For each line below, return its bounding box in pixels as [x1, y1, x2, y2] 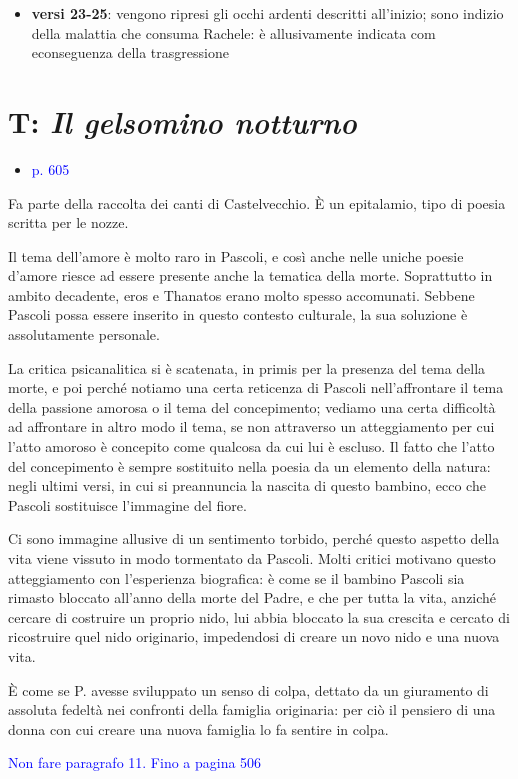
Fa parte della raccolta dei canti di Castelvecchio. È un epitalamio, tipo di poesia [8, 192, 506, 213]
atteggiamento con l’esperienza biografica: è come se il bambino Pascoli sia [8, 567, 465, 588]
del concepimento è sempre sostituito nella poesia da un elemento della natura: [8, 455, 491, 476]
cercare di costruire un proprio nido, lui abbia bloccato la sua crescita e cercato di [8, 606, 510, 627]
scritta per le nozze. [8, 212, 129, 233]
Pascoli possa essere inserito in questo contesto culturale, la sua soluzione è [8, 304, 468, 325]
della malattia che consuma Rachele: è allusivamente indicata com [31, 22, 436, 43]
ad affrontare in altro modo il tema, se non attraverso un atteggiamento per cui [8, 416, 495, 437]
